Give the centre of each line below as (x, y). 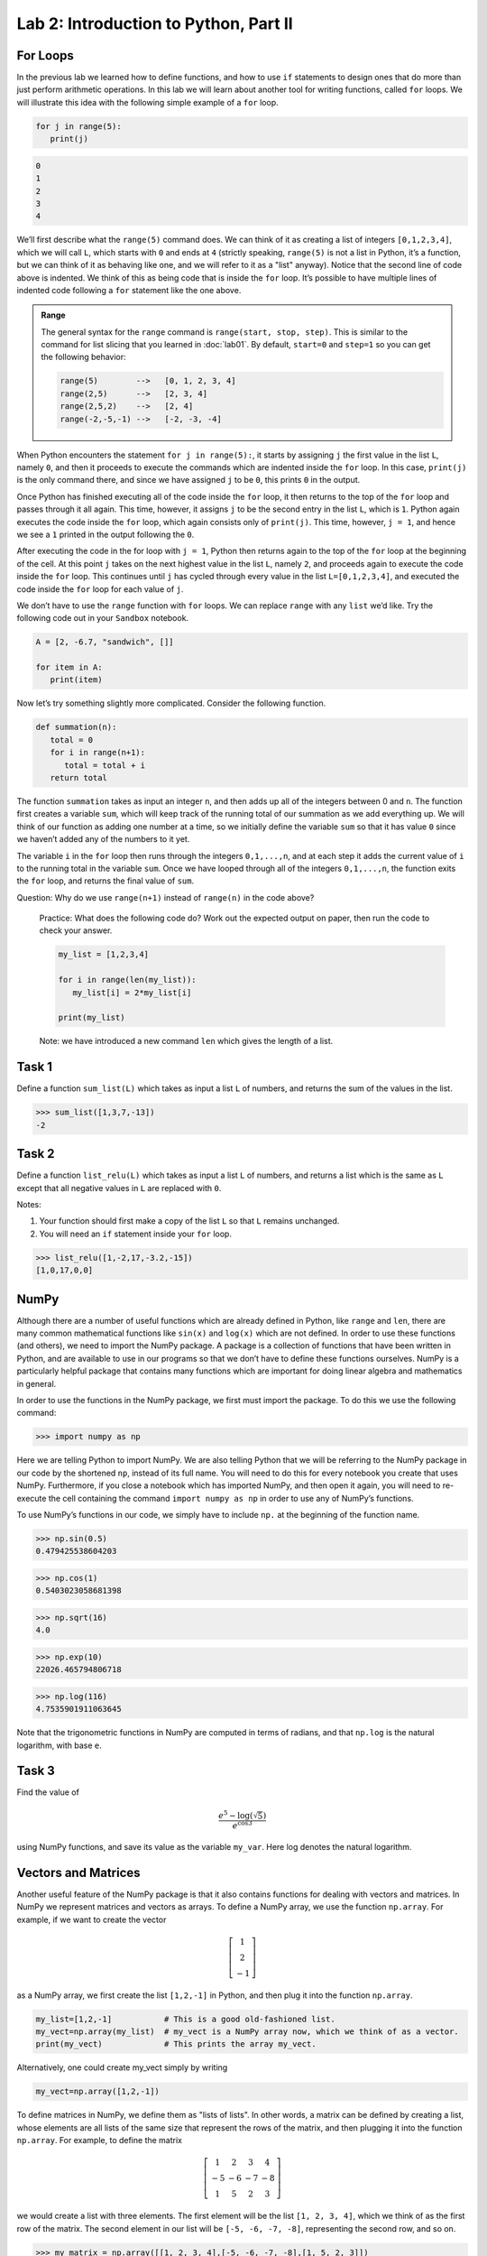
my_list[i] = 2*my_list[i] (132, 992)
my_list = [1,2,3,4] (103, 955)
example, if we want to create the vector (92, 1919)
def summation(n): (76, 727)
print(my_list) (92, 1018)
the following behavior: (83, 357)
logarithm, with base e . (60, 1745)
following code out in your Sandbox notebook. (103, 618)
